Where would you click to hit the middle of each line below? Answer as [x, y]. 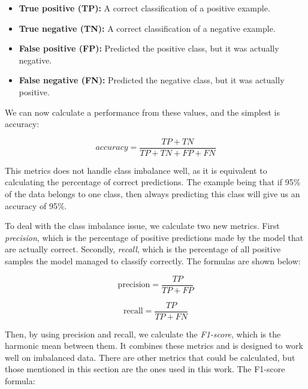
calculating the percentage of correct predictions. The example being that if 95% [153, 182]
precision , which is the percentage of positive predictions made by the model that [154, 237]
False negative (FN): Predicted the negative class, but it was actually [152, 80]
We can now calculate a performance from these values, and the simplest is [142, 112]
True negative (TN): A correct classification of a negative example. [147, 28]
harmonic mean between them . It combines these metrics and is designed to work [154, 346]
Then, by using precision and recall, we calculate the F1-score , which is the [143, 334]
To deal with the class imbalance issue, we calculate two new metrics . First [142, 226]
